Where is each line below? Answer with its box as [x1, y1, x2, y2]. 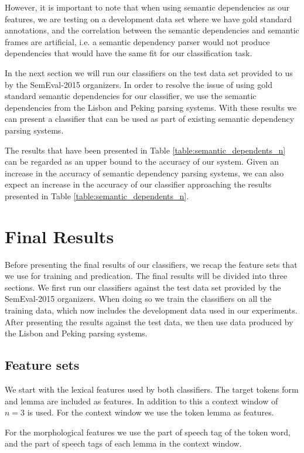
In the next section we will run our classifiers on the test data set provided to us [5, 66, 293, 79]
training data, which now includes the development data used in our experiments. [5, 304, 298, 316]
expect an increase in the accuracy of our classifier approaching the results [5, 178, 272, 190]
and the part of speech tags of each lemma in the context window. [5, 437, 242, 449]
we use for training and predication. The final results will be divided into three [5, 270, 288, 282]
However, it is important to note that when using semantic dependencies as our [5, 1, 290, 13]
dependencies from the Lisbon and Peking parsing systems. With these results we [5, 101, 297, 113]
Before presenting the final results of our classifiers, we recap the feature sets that [5, 258, 298, 270]
